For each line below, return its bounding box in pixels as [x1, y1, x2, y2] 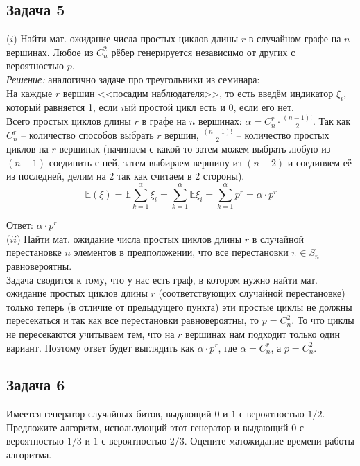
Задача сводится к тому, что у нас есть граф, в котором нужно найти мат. [6, 272, 318, 286]
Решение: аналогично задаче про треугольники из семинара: [6, 71, 260, 86]
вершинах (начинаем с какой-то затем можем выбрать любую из [59, 141, 331, 156]
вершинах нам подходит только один [185, 326, 340, 340]
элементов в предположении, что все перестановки [74, 245, 289, 259]
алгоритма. [6, 447, 52, 462]
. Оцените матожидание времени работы [184, 433, 354, 448]
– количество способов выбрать [21, 128, 154, 142]
